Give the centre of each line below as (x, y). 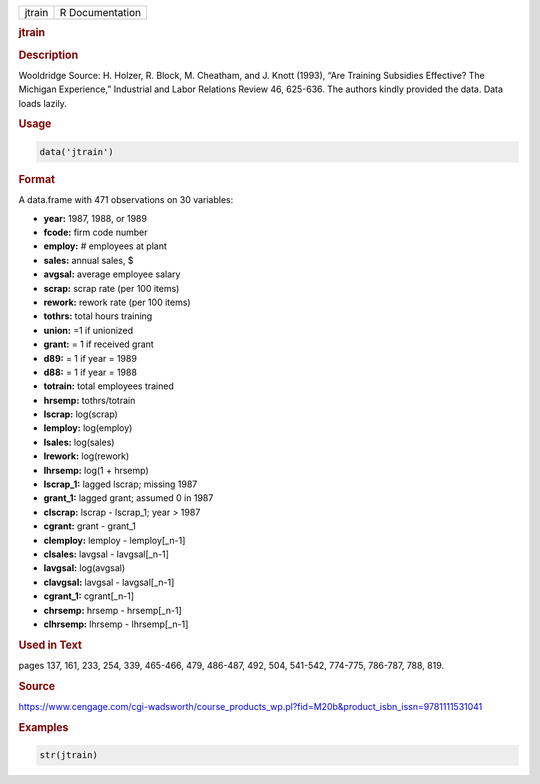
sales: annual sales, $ (88, 260)
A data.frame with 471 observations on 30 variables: (126, 200)
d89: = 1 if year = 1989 (90, 358)
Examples (43, 727)
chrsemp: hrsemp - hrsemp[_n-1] (112, 610)
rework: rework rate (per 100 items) (117, 302)
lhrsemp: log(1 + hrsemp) (96, 470)
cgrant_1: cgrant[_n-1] (89, 596)
